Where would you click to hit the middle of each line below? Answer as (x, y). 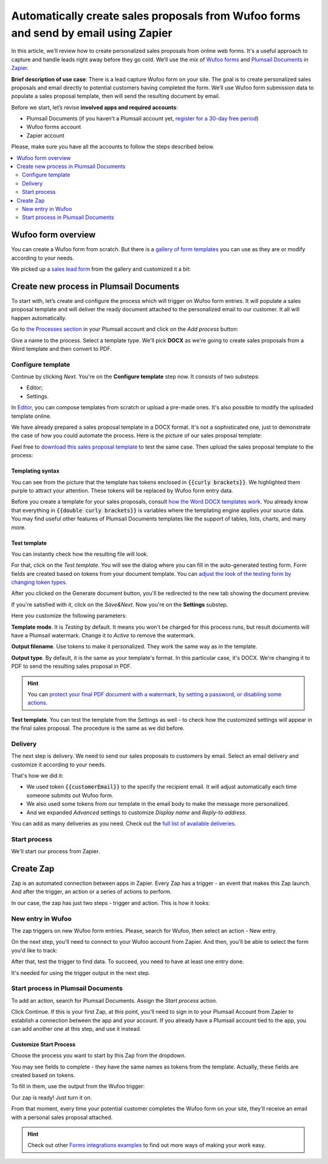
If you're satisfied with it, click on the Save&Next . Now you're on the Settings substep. (120, 605)
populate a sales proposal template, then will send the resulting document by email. (116, 96)
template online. (31, 416)
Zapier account (46, 135)
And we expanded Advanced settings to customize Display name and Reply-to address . (137, 812)
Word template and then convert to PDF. (62, 348)
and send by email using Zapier (92, 33)
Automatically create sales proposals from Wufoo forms (156, 16)
